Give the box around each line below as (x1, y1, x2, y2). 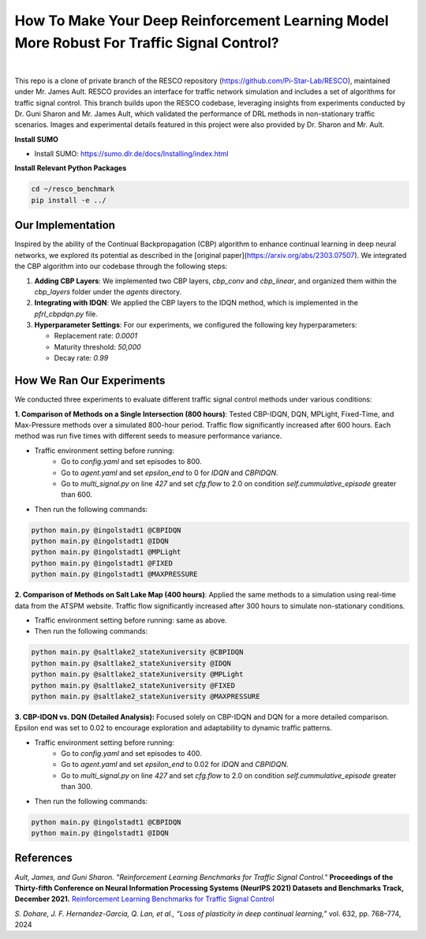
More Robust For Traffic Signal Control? (14, 34, 279, 51)
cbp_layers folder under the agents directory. (34, 286, 182, 296)
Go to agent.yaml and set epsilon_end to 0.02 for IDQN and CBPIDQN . (61, 760, 289, 769)
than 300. (61, 782, 92, 791)
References (14, 851, 73, 865)
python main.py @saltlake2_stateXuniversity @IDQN (31, 659, 232, 668)
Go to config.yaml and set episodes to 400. (61, 749, 203, 758)
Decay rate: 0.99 (54, 354, 109, 363)
